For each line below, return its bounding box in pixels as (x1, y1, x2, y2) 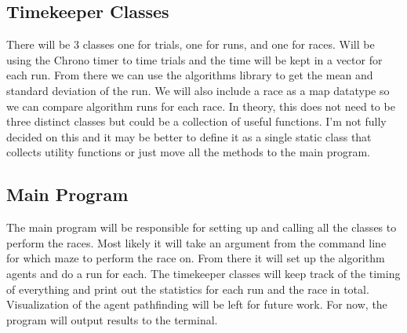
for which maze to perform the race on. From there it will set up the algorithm (6, 250, 385, 266)
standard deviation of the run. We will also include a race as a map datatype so (6, 82, 390, 98)
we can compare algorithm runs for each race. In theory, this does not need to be (6, 97, 395, 114)
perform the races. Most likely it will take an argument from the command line (6, 234, 387, 251)
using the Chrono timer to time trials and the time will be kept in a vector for (6, 51, 383, 68)
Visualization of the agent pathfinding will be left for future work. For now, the (6, 296, 387, 313)
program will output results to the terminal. (6, 311, 218, 328)
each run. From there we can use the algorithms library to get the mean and (6, 67, 373, 83)
